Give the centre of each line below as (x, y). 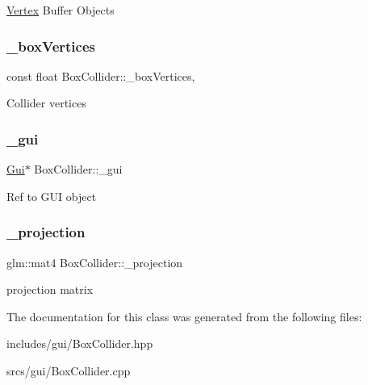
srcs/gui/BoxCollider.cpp (69, 370)
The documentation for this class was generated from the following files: (184, 316)
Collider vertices (46, 103)
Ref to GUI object (52, 196)
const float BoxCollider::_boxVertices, (101, 75)
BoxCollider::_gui (78, 169)
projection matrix (50, 289)
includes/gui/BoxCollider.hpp (80, 343)
